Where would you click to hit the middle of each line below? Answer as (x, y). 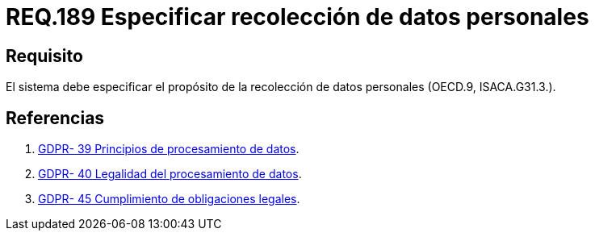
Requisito (44, 56)
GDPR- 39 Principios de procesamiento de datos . (169, 149)
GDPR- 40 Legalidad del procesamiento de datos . (170, 174)
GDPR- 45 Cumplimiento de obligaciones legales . (169, 199)
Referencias (55, 118)
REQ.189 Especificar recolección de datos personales (297, 17)
